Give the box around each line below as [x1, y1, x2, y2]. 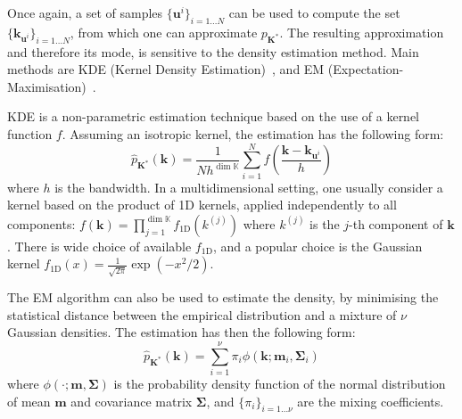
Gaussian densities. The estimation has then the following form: [7, 323, 356, 341]
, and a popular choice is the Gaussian [212, 236, 423, 255]
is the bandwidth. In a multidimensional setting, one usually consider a [54, 177, 443, 196]
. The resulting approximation [279, 22, 444, 41]
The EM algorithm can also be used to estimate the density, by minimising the [7, 288, 439, 307]
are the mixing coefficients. [297, 391, 444, 410]
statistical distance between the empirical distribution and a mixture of [7, 305, 397, 324]
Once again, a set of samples [7, 4, 163, 21]
